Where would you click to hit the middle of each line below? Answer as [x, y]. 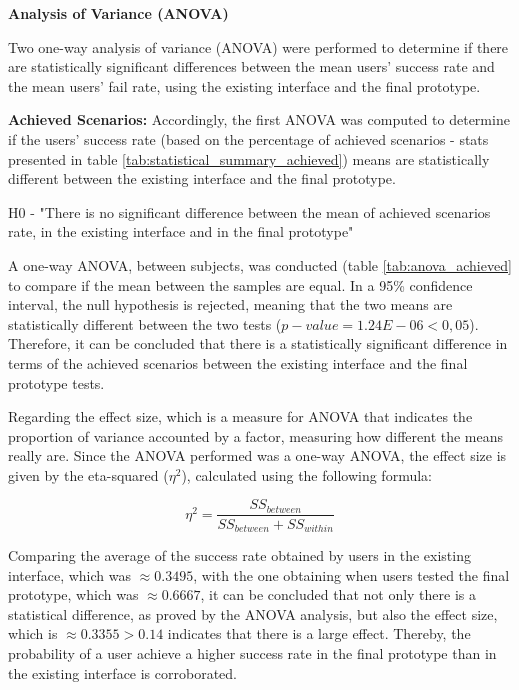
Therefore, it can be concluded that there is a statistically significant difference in [258, 343]
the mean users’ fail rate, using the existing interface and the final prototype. [244, 85]
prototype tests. [56, 382]
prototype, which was [73, 594]
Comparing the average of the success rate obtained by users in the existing [239, 554]
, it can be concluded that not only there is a [338, 594]
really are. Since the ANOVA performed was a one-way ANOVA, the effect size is [257, 455]
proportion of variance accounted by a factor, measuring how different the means [256, 435]
